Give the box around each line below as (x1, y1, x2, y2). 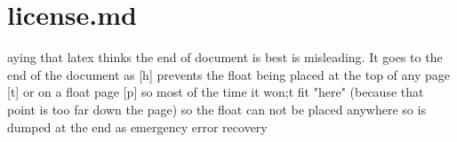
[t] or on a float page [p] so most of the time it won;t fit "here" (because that (7, 83, 424, 101)
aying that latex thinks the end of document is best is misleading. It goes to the (7, 48, 443, 67)
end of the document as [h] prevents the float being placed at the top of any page (7, 65, 450, 83)
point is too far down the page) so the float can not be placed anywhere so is (7, 99, 426, 118)
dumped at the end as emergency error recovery (7, 117, 268, 136)
